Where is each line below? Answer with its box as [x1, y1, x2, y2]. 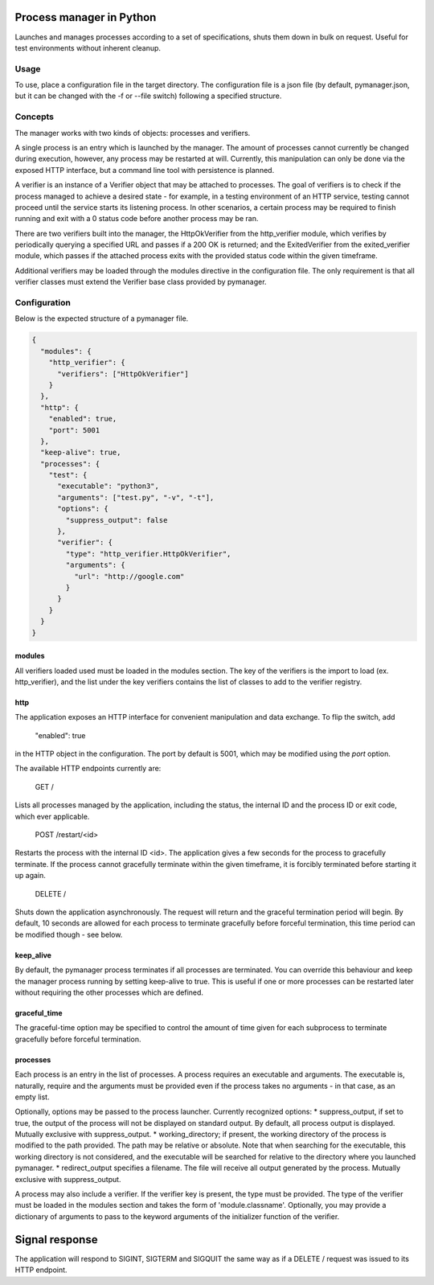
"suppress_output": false [65, 515, 168, 524]
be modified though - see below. [14, 930, 123, 939]
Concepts [14, 111, 55, 122]
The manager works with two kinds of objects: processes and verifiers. [14, 128, 251, 138]
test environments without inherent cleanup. [14, 43, 161, 52]
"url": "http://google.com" [73, 572, 185, 581]
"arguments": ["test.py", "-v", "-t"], [57, 493, 215, 502]
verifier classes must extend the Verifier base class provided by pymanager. [14, 277, 267, 287]
